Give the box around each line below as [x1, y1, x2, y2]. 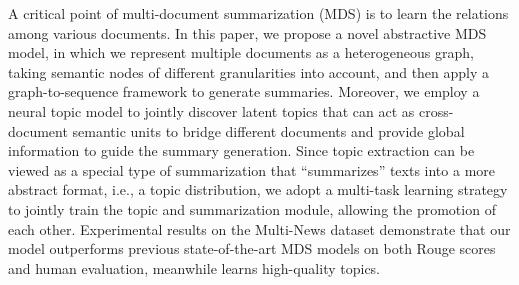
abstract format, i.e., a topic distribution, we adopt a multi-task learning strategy [8, 179, 508, 200]
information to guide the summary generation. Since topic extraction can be [8, 140, 475, 161]
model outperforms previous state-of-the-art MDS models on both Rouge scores [8, 238, 496, 259]
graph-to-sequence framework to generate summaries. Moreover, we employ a [8, 81, 480, 102]
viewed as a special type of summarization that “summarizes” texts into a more [8, 159, 496, 180]
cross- [418, 100, 454, 121]
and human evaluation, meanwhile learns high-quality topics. [8, 257, 381, 278]
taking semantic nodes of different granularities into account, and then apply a [8, 61, 490, 82]
